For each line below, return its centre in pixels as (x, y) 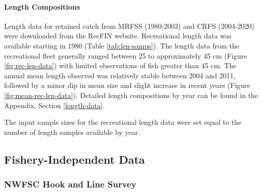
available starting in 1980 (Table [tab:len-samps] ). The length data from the (122, 45)
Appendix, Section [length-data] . (54, 105)
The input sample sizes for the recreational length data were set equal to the (123, 122)
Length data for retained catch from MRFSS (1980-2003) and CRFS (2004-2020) (129, 26)
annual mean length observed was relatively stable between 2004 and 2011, (120, 75)
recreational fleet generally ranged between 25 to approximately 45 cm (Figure (126, 55)
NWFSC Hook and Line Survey (70, 184)
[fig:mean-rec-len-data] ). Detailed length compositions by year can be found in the (131, 95)
